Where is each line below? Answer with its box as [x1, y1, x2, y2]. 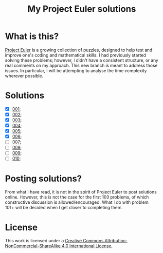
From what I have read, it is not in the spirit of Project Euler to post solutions [5, 189, 157, 195]
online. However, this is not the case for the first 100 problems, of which [5, 194, 149, 200]
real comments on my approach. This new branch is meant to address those [5, 62, 158, 68]
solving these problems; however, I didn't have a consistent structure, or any [5, 57, 159, 63]
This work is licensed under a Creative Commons [5, 238, 104, 244]
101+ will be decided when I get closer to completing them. [5, 205, 123, 211]
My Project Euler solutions [27, 3, 136, 15]
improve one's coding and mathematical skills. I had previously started [5, 52, 146, 58]
